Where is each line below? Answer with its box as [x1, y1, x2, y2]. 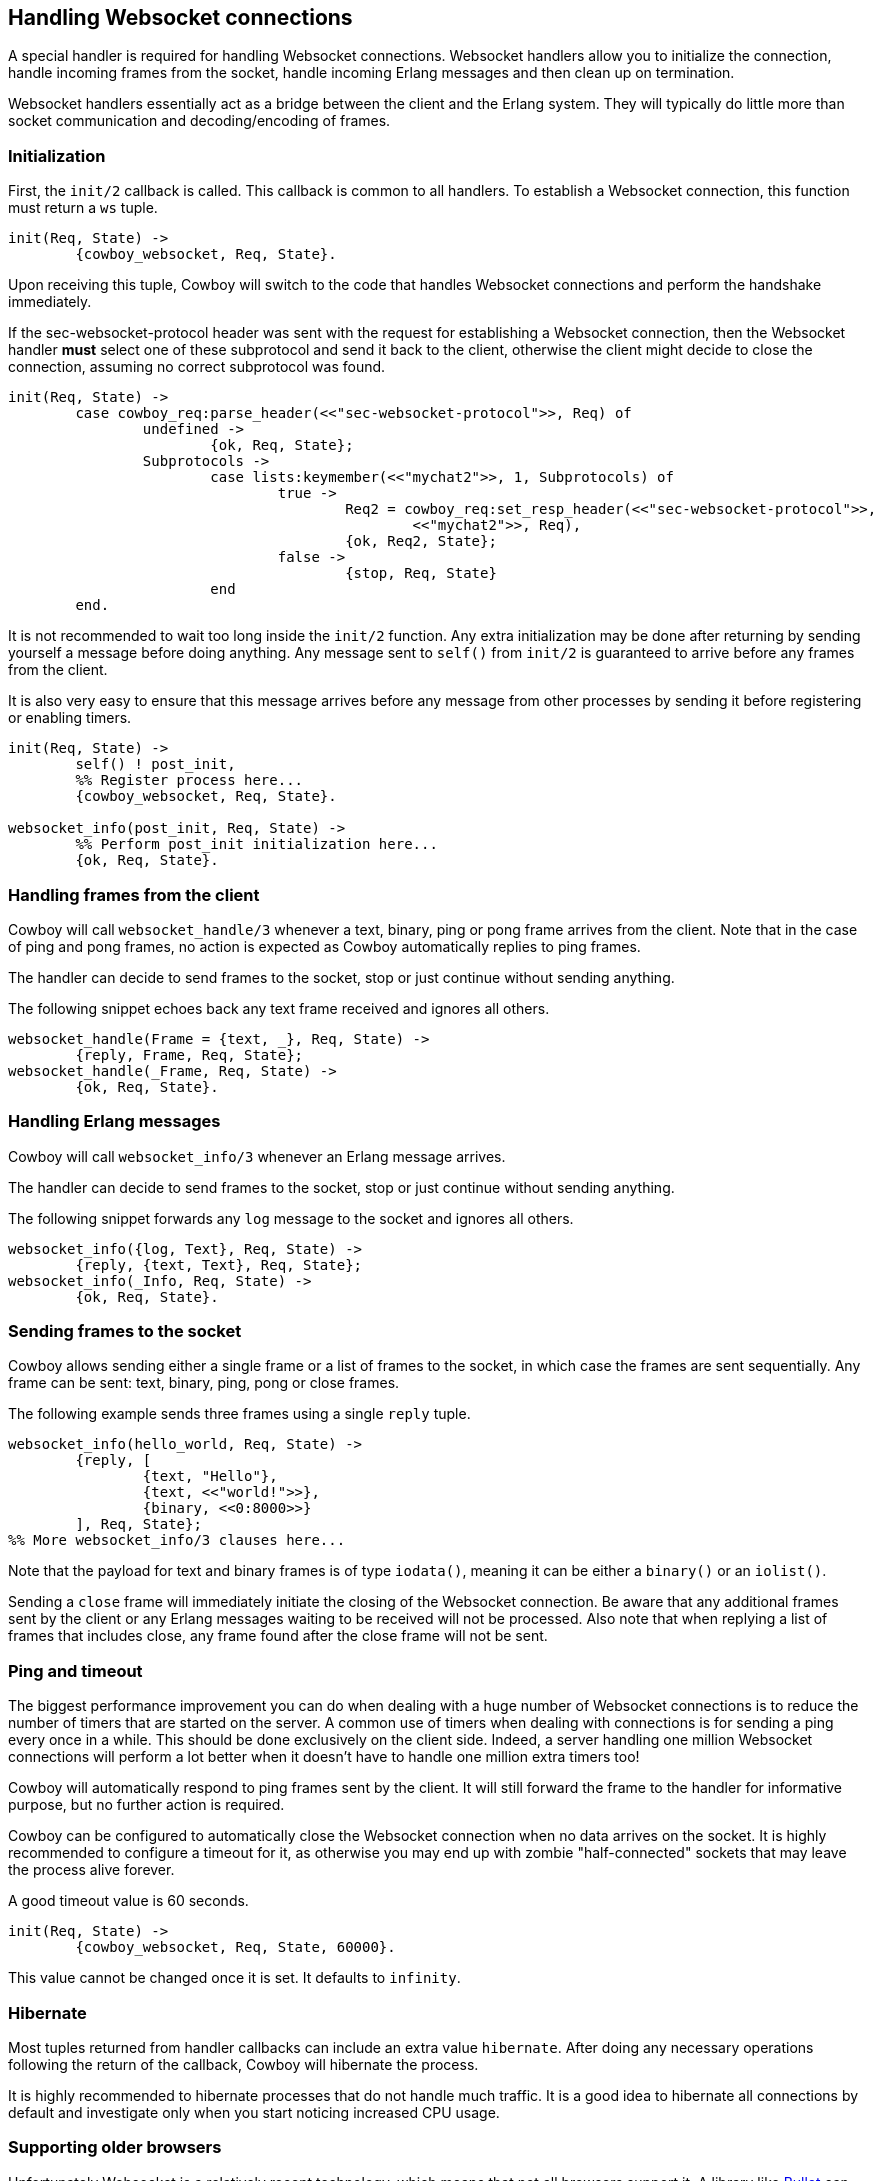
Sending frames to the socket [8, 1321, 242, 1342]
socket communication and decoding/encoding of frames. [8, 112, 391, 130]
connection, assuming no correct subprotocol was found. [8, 358, 386, 376]
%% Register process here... [75, 772, 304, 789]
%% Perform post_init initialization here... [75, 836, 438, 853]
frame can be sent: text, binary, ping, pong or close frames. [8, 1374, 400, 1392]
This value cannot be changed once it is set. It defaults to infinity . [8, 1969, 461, 1987]
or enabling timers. [8, 709, 132, 727]
